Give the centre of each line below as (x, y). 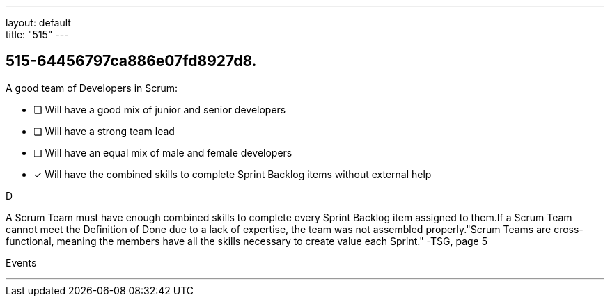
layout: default (38, 23)
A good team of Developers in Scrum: (92, 88)
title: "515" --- (37, 34)
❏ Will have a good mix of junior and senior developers (160, 109)
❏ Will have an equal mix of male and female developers (163, 152)
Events (21, 262)
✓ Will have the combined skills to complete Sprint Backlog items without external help (233, 174)
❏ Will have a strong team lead (104, 131)
